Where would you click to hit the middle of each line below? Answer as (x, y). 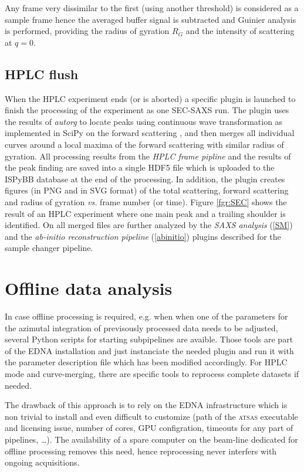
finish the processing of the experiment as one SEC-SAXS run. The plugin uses (147, 110)
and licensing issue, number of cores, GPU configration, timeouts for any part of (149, 428)
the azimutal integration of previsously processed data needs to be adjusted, (141, 327)
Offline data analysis (89, 288)
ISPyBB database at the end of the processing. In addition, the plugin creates (145, 179)
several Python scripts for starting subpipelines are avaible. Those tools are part (149, 339)
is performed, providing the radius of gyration (87, 31)
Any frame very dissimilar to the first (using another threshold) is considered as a (152, 8)
